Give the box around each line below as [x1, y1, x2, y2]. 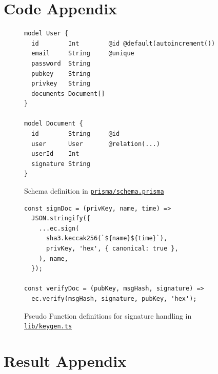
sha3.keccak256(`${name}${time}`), [46, 235, 168, 242]
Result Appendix [4, 350, 127, 371]
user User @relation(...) [31, 140, 160, 148]
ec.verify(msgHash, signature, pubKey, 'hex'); [31, 295, 197, 303]
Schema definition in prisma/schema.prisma [24, 185, 164, 196]
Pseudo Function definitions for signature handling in [24, 310, 192, 321]
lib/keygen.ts [24, 323, 72, 330]
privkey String [31, 80, 90, 88]
